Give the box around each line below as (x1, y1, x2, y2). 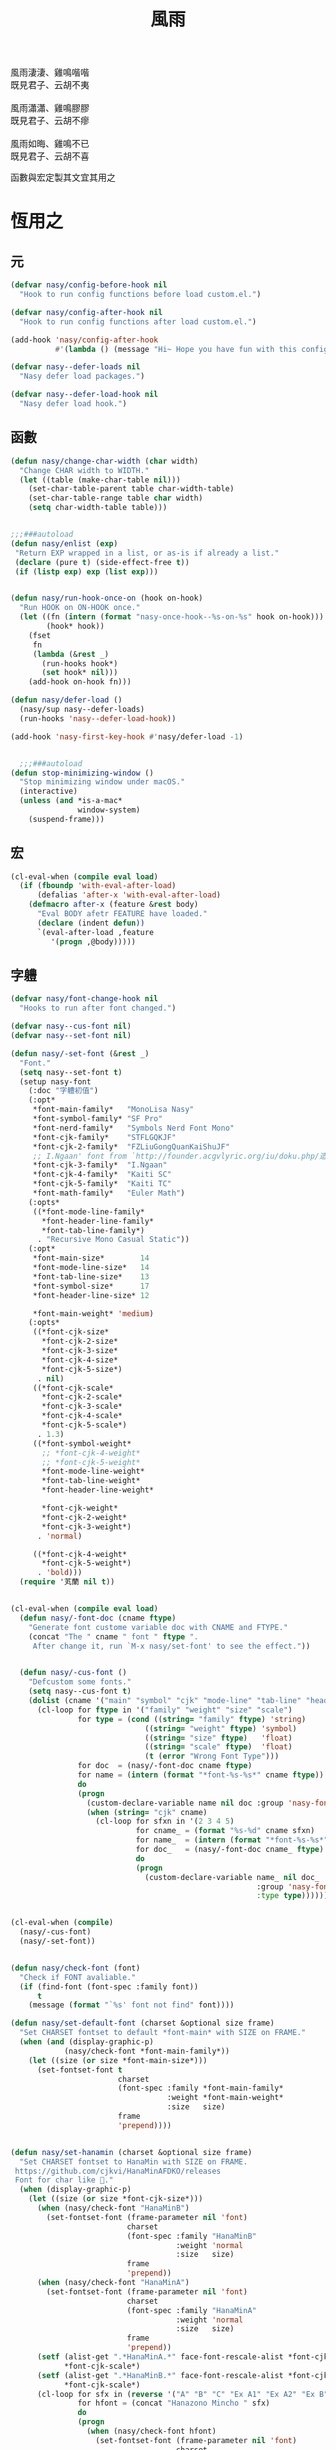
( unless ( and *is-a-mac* (19, 796, 123, 806)
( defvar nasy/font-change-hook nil (10, 994, 159, 1004)
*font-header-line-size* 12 (32, 1290, 150, 1300)
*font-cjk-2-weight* (41, 1512, 128, 1522)
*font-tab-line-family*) (41, 1225, 145, 1235)
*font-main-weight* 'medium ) (32, 1308, 155, 1319)
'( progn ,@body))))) (50, 936, 137, 947)
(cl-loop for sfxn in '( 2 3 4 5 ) (95, 1816, 235, 1827)
